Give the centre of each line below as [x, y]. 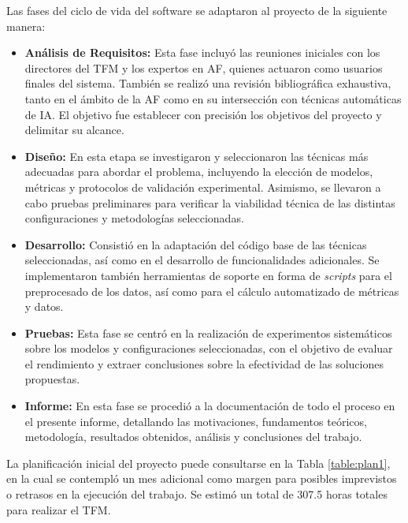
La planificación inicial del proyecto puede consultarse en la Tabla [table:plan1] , [198, 463]
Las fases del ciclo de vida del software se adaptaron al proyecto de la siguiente [197, 10]
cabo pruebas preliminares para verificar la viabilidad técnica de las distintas [210, 202]
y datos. [44, 306]
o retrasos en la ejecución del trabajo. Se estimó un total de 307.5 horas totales [197, 494]
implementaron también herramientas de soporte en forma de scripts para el [208, 275]
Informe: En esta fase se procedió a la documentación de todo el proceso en [210, 406]
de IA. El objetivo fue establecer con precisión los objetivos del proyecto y [203, 114]
